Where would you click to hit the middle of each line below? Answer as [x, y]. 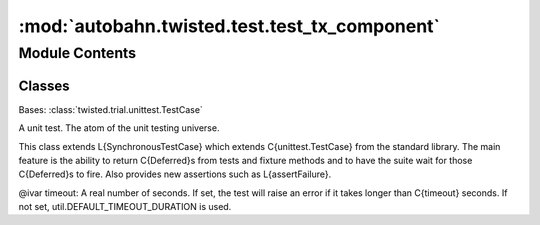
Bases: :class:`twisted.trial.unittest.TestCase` [111, 109]
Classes [44, 85]
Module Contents [77, 53]
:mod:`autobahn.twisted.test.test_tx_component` [229, 26]
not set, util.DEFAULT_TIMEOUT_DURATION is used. [125, 207]
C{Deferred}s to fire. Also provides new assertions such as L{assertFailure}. [175, 174]
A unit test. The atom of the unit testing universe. [119, 128]
